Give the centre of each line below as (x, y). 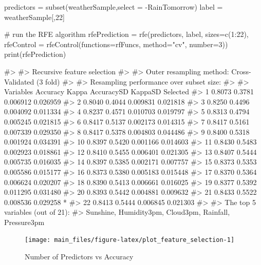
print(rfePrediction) (35, 54)
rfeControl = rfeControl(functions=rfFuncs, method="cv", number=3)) (116, 44)
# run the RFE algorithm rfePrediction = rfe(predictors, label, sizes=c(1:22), (126, 34)
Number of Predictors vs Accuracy (79, 257)
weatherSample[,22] (34, 17)
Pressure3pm (24, 222)
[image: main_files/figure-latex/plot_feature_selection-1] (130, 240)
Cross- (241, 71)
